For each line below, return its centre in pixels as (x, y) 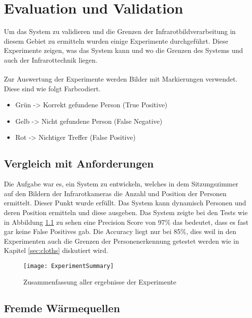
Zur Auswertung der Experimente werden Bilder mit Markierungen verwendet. (121, 79)
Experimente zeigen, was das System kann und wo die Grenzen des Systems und (124, 50)
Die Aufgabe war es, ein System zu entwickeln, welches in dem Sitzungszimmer (121, 184)
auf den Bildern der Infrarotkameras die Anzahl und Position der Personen (115, 193)
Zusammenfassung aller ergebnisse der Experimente (100, 281)
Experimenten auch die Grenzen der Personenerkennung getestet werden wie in (122, 241)
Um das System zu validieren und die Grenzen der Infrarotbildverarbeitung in (120, 31)
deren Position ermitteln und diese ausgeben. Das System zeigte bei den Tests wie (126, 212)
